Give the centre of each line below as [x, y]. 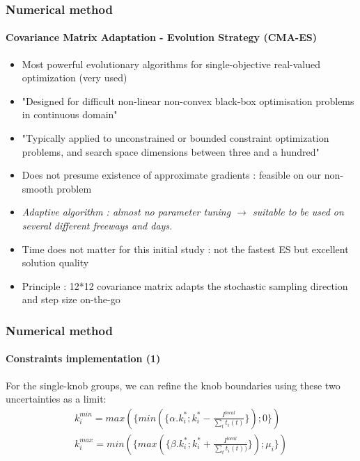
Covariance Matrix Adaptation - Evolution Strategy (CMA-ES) [161, 37]
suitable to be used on [298, 212]
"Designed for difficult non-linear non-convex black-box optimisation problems [188, 100]
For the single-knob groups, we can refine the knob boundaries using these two [173, 385]
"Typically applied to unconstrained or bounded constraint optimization [175, 138]
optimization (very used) [75, 78]
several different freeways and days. [97, 225]
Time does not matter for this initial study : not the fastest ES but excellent [185, 249]
